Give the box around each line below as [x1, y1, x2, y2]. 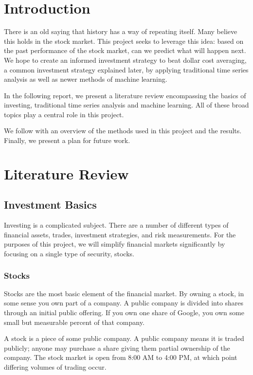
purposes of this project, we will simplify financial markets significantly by [4, 239, 225, 249]
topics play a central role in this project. [4, 109, 124, 119]
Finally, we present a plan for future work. [4, 135, 130, 145]
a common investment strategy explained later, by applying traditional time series [4, 64, 249, 74]
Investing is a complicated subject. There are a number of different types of [4, 220, 229, 230]
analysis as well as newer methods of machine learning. [4, 74, 167, 84]
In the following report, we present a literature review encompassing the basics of [4, 90, 246, 100]
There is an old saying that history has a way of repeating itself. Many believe [4, 26, 237, 36]
